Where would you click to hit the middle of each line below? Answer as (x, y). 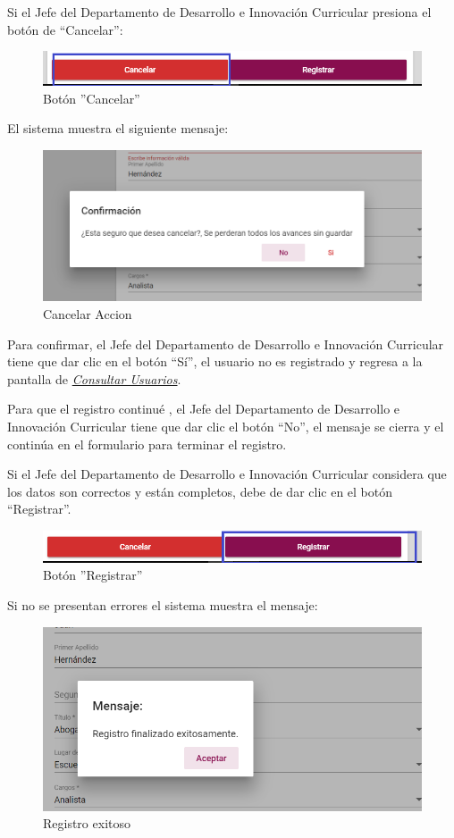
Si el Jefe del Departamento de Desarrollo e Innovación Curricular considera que (227, 474)
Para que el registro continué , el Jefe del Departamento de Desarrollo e (204, 409)
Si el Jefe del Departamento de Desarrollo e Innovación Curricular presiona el (219, 12)
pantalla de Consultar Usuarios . (94, 378)
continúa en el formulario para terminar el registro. (147, 444)
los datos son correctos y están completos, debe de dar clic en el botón (200, 491)
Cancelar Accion (88, 314)
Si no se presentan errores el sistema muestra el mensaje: (163, 604)
